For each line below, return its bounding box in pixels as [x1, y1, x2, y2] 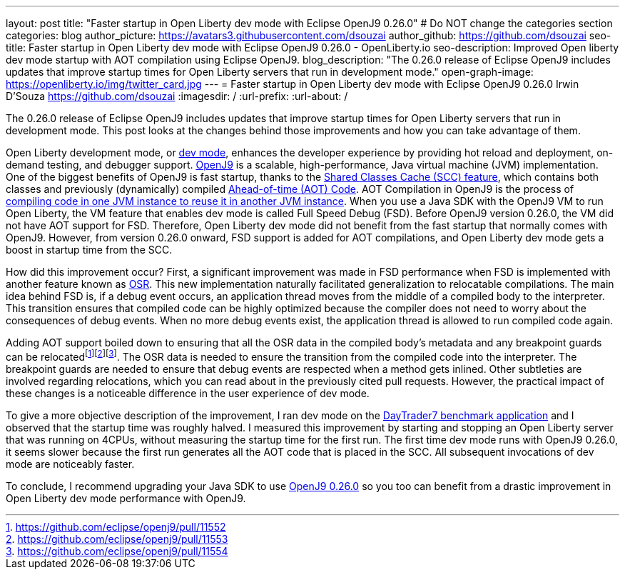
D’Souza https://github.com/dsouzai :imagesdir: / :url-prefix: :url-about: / [6, 90, 348, 102]
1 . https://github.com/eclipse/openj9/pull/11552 [6, 520, 226, 533]
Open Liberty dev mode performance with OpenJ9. [6, 491, 246, 504]
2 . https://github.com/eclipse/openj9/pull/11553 [6, 532, 228, 545]
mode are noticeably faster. [6, 457, 135, 470]
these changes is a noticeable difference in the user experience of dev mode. [6, 386, 370, 399]
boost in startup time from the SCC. [6, 244, 173, 256]
